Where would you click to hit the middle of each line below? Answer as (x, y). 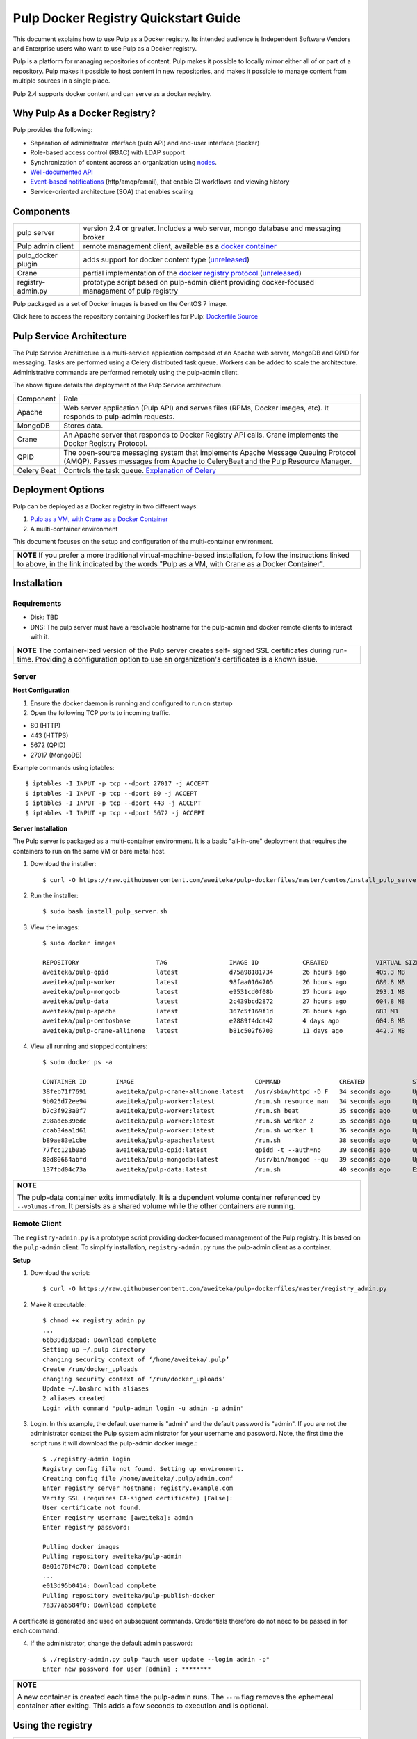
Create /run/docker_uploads (90, 1369)
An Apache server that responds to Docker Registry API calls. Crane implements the (201, 435)
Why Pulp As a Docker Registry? (84, 114)
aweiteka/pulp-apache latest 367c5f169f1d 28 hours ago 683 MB (220, 1011)
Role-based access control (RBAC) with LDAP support (108, 152)
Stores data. (83, 426)
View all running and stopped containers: (89, 1046)
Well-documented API (62, 172)
